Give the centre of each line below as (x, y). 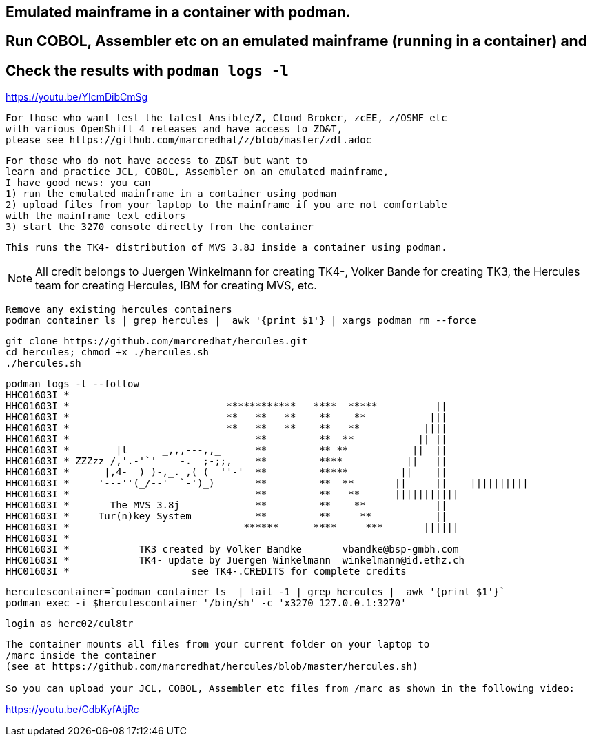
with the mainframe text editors (96, 216)
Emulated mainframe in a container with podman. (178, 12)
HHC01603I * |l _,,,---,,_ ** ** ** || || (226, 450)
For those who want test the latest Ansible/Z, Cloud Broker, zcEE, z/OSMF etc (226, 118)
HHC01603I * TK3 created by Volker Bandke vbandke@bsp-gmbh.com (232, 549)
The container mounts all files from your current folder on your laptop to (218, 645)
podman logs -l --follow (72, 384)
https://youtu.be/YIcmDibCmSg (77, 97)
